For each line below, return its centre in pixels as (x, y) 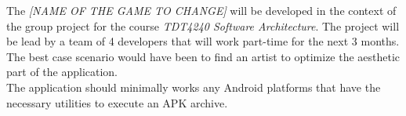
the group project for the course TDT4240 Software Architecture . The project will (203, 25)
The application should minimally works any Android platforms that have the (194, 87)
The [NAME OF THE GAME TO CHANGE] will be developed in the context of (201, 10)
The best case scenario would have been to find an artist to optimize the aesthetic (203, 56)
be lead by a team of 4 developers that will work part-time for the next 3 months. (203, 41)
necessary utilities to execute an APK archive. (117, 102)
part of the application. (62, 72)
